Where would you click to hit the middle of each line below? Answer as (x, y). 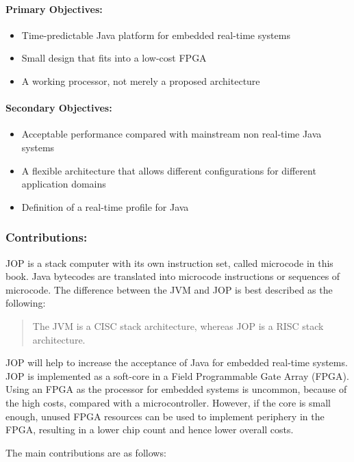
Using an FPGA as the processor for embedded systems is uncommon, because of (176, 389)
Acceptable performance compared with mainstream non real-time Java (172, 134)
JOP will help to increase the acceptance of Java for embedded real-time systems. (177, 362)
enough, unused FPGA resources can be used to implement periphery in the (165, 416)
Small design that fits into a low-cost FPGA (114, 58)
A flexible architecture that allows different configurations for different (169, 170)
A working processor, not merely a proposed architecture (141, 80)
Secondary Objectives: (59, 108)
